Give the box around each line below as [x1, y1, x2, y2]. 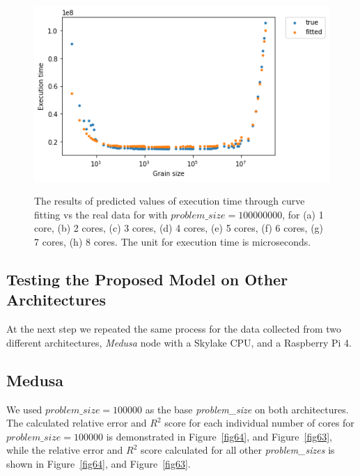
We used [6, 402, 42, 416]
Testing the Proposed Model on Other [6, 268, 288, 289]
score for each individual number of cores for [164, 415, 354, 430]
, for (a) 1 [282, 207, 324, 221]
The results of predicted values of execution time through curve [34, 193, 305, 208]
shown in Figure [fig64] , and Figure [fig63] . [6, 456, 191, 470]
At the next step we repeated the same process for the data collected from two [6, 322, 342, 336]
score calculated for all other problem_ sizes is [141, 443, 335, 457]
